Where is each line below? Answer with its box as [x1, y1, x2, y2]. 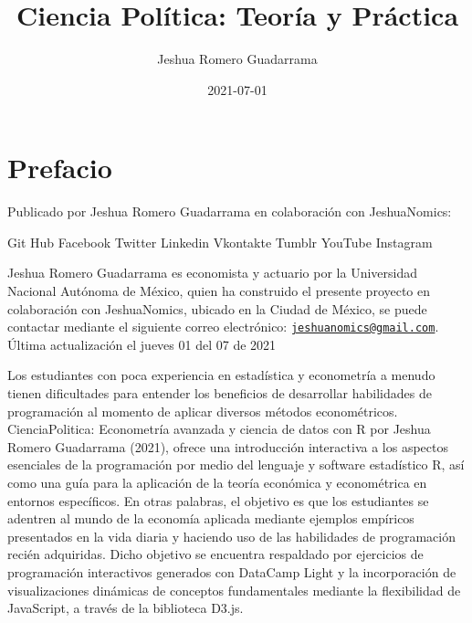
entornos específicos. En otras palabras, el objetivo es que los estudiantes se [7, 491, 429, 510]
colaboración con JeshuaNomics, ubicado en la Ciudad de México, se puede [7, 299, 427, 318]
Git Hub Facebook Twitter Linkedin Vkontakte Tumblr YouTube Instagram [7, 232, 433, 251]
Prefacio [7, 149, 112, 186]
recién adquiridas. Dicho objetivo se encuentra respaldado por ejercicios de [7, 544, 424, 564]
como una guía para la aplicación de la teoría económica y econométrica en [7, 473, 427, 492]
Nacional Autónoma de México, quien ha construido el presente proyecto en [7, 281, 431, 301]
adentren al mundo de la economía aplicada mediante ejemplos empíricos [7, 509, 414, 528]
